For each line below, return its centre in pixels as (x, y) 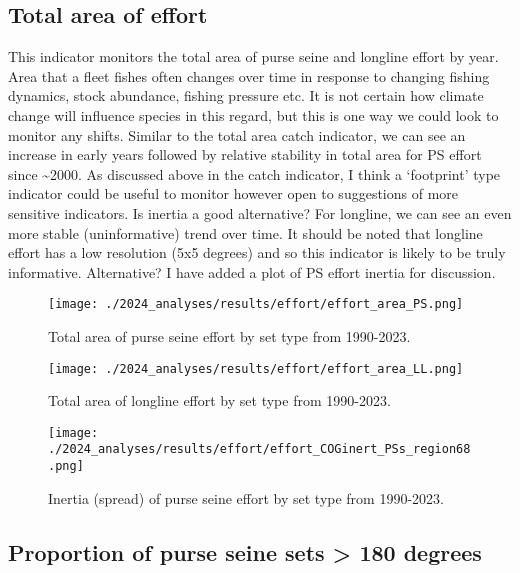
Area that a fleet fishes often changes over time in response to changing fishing (249, 75)
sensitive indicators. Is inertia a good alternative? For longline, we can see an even (260, 212)
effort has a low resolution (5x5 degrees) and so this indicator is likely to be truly (257, 252)
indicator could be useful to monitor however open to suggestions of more (233, 193)
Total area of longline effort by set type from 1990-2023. (219, 400)
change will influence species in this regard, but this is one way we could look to (253, 114)
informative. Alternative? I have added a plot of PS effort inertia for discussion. (252, 271)
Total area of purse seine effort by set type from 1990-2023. (229, 335)
